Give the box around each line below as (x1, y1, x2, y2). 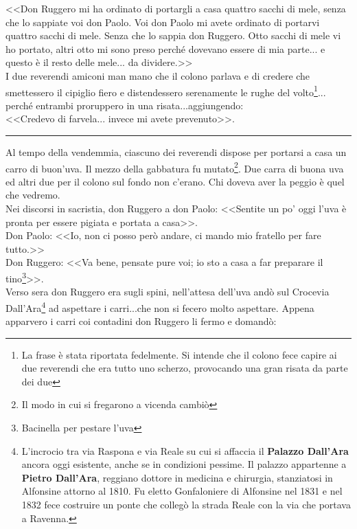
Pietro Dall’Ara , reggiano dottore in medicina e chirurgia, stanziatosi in (21, 470, 333, 484)
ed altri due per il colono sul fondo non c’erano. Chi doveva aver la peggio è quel (5, 174, 345, 188)
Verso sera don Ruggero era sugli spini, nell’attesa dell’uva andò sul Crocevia (5, 284, 330, 299)
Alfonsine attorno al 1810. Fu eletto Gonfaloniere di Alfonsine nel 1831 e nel (21, 484, 343, 498)
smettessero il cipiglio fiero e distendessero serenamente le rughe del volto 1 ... (5, 82, 326, 99)
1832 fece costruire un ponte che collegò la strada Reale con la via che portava (21, 497, 351, 512)
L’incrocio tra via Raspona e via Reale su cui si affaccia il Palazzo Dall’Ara (21, 443, 349, 458)
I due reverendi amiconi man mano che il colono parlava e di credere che (5, 68, 310, 82)
